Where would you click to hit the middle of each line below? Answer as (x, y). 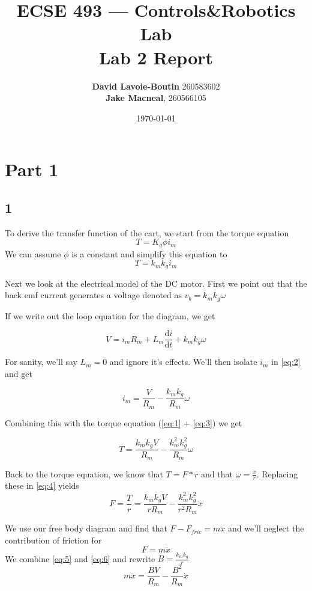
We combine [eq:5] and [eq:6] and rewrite (80, 558)
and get (19, 374)
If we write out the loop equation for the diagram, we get (110, 315)
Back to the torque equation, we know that (84, 473)
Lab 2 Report (156, 57)
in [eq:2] (286, 362)
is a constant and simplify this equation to (149, 253)
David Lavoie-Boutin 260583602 (156, 86)
